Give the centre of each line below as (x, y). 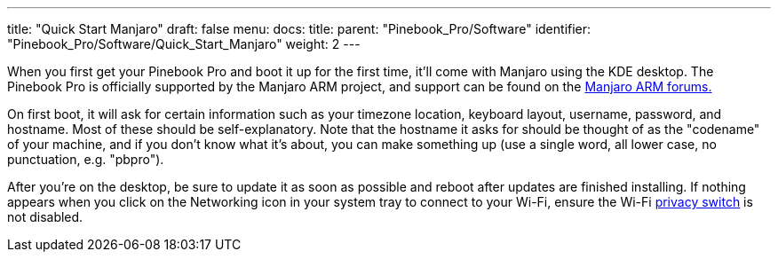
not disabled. (45, 217)
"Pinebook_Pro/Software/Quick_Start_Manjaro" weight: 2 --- (184, 44)
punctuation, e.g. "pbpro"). (86, 159)
